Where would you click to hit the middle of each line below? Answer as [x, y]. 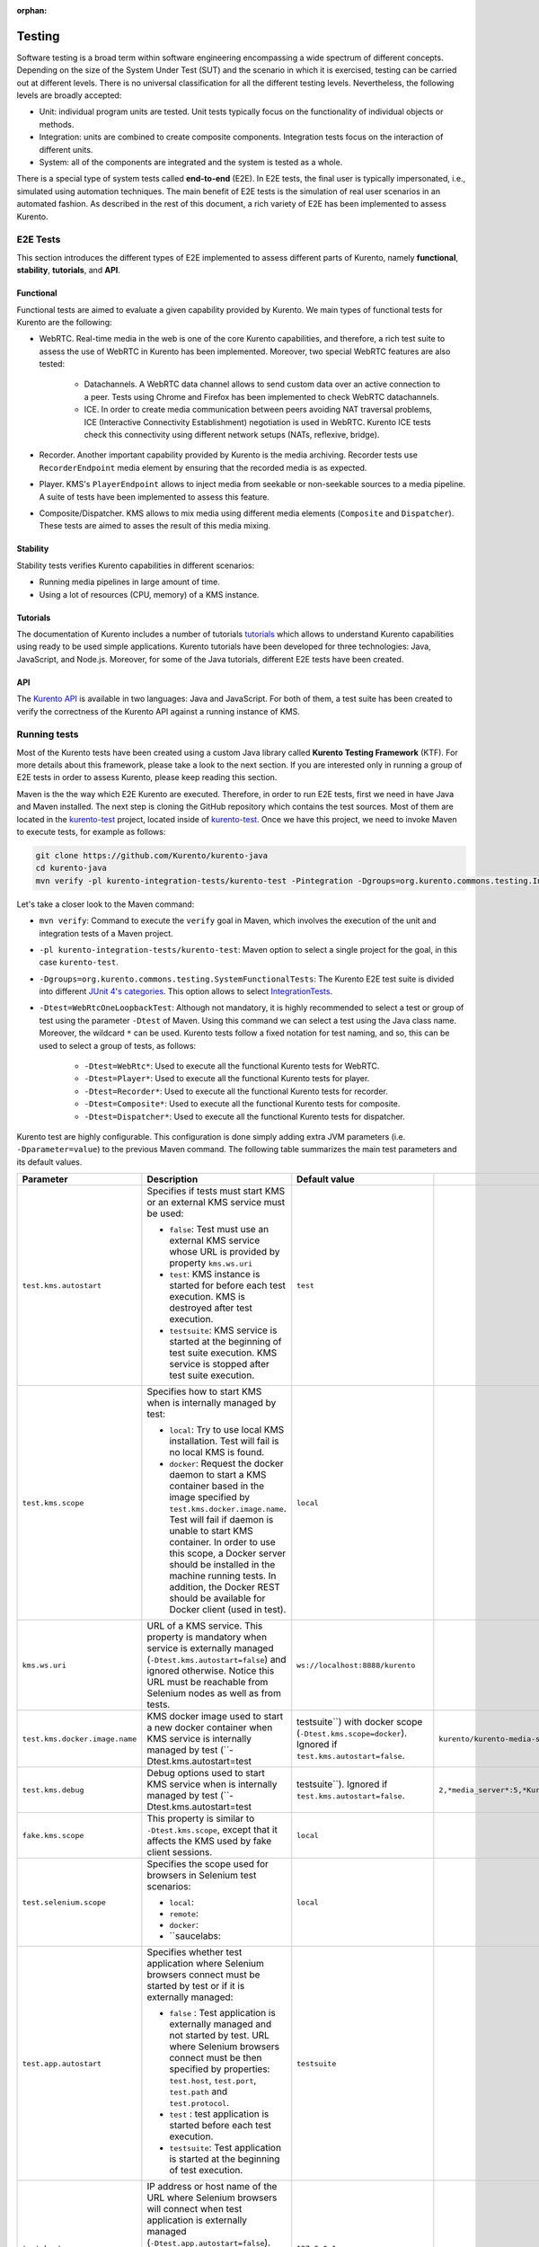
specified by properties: [220, 2069]
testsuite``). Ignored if [342, 1784]
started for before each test [228, 1285]
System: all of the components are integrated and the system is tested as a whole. [191, 163]
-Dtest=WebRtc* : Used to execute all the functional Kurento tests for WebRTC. [232, 1066]
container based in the [217, 1486]
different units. [66, 149]
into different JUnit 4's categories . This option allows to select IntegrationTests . [186, 991]
